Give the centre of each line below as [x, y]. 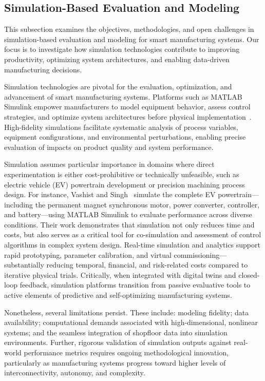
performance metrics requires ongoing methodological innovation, [126, 353]
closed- [249, 274]
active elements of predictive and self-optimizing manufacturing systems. [118, 295]
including [19, 204]
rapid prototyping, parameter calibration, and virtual [88, 254]
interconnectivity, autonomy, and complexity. [75, 373]
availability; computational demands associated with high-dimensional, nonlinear [131, 322]
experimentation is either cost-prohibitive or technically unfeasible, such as [122, 174]
